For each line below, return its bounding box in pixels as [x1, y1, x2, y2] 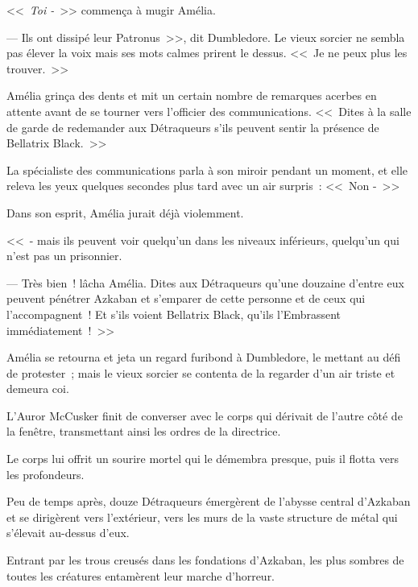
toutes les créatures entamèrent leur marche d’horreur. [6, 567, 275, 584]
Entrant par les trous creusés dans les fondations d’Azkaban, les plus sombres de [6, 552, 404, 568]
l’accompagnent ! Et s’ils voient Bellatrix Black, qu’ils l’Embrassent [6, 305, 341, 322]
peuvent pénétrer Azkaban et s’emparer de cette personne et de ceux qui [6, 290, 366, 307]
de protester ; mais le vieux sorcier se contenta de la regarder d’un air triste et [6, 364, 395, 381]
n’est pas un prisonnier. [6, 247, 122, 264]
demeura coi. [6, 380, 69, 397]
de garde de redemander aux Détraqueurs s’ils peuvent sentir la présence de [6, 118, 379, 135]
